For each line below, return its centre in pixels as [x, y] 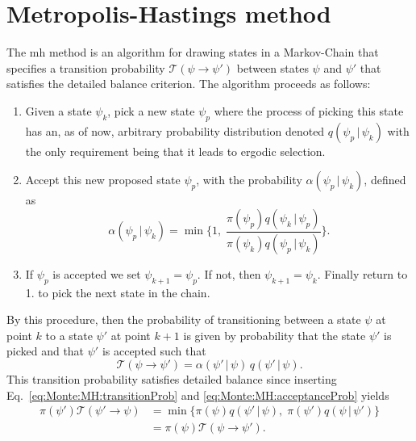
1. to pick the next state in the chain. [118, 292]
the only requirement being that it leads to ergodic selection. [175, 151]
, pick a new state [151, 110]
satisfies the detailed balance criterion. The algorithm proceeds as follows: [189, 84]
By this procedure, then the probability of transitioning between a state [184, 319]
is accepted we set [97, 273]
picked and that [46, 351]
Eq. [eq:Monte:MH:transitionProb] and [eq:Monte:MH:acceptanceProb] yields [198, 395]
